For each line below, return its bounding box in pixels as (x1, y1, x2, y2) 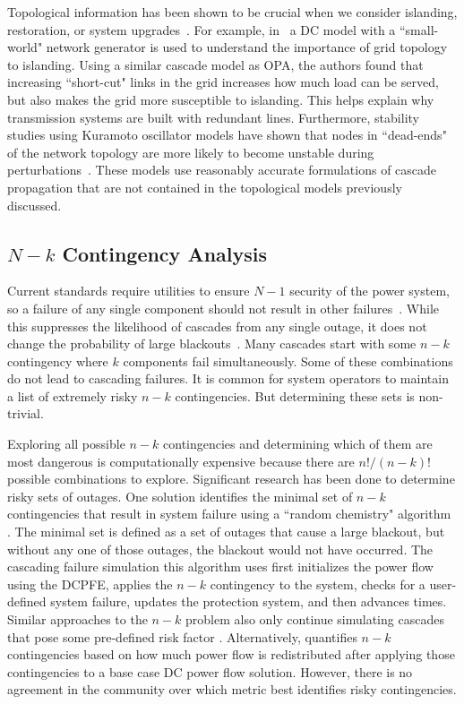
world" (7, 38, 43, 56)
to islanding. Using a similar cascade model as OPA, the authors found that (7, 55, 424, 73)
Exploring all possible (7, 434, 125, 453)
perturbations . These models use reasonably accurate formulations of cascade (7, 160, 437, 179)
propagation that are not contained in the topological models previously (7, 177, 402, 196)
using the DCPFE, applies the (7, 574, 173, 593)
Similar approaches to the (7, 610, 148, 629)
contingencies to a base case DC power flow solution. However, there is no (7, 662, 413, 681)
